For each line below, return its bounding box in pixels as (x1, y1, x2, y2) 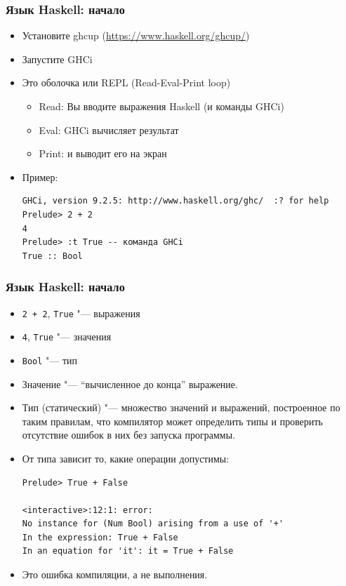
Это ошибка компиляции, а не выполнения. (22, 567, 208, 582)
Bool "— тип (22, 352, 78, 367)
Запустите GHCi (22, 51, 93, 66)
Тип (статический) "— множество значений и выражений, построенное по (22, 400, 340, 415)
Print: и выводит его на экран (39, 146, 167, 161)
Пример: (22, 169, 58, 184)
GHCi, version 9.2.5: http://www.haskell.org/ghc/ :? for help (22, 196, 329, 206)
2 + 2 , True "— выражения (22, 305, 140, 320)
